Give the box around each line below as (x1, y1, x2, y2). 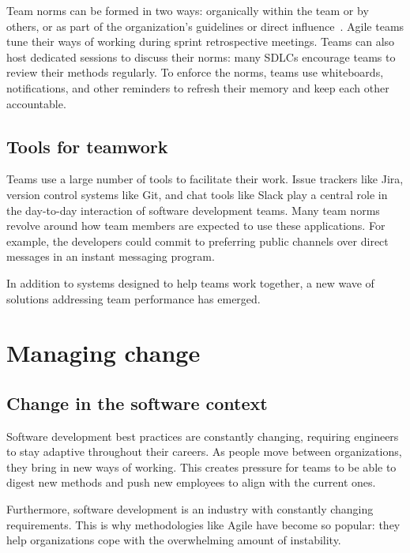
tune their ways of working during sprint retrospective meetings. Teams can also (6, 33, 395, 50)
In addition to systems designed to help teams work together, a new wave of (6, 274, 374, 291)
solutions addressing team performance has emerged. (6, 290, 261, 307)
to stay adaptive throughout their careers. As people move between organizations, (6, 443, 402, 460)
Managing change (6, 337, 201, 369)
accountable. (6, 95, 66, 111)
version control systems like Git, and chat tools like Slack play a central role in (6, 186, 388, 202)
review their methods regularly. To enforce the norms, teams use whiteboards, (6, 64, 384, 81)
